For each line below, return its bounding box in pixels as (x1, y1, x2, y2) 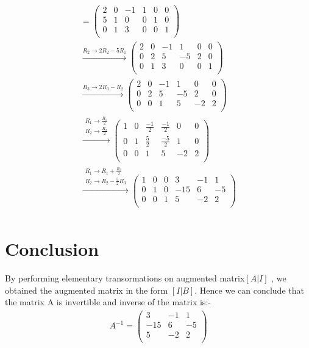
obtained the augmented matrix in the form (5, 283, 168, 296)
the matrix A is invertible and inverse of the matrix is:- (5, 295, 211, 308)
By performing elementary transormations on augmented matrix (5, 271, 245, 284)
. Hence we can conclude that (194, 283, 304, 296)
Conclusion (5, 236, 99, 261)
